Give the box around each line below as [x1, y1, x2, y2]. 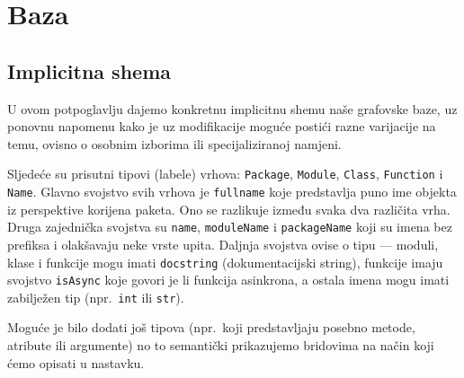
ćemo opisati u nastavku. [7, 353, 145, 372]
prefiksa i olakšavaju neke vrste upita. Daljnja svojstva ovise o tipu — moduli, [7, 234, 439, 253]
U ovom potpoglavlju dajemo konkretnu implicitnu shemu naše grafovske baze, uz [7, 99, 458, 118]
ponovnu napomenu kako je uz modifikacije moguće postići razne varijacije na [7, 117, 436, 136]
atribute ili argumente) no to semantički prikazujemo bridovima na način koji [7, 336, 434, 355]
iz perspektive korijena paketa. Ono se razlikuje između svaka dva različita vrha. [7, 199, 451, 218]
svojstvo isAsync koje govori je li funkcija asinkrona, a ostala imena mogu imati [7, 270, 450, 289]
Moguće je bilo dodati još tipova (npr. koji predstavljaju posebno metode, [7, 318, 415, 337]
